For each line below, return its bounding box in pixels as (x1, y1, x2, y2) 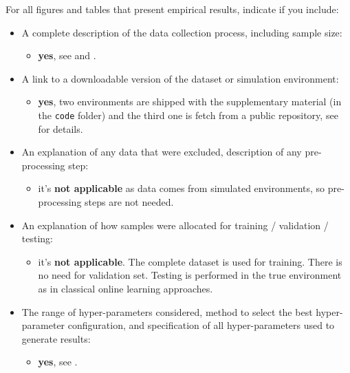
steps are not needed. (85, 195, 174, 209)
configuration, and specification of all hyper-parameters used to (67, 318, 335, 332)
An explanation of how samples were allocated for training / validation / (21, 217, 329, 232)
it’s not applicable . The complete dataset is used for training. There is (38, 254, 342, 268)
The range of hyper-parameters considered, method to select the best (21, 304, 313, 319)
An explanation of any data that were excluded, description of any (21, 145, 302, 159)
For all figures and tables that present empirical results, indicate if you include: (6, 2, 339, 16)
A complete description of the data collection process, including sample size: (21, 25, 342, 39)
